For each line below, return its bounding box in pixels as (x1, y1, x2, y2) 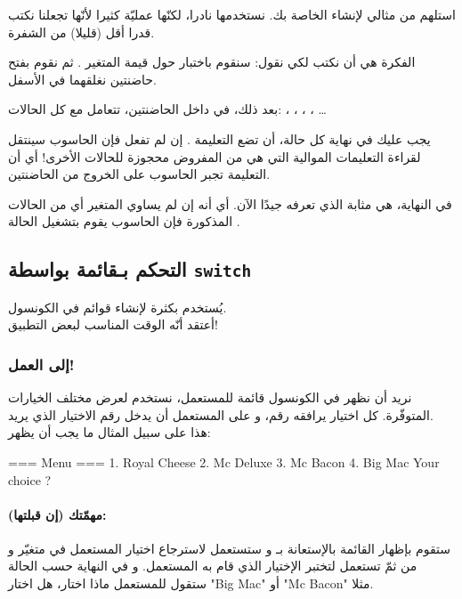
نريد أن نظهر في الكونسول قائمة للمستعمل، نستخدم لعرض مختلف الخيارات (8, 388, 412, 407)
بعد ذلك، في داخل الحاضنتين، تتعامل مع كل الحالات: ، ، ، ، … (8, 100, 327, 118)
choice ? (8, 470, 52, 489)
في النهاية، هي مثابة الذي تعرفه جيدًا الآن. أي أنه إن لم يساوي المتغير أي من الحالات (8, 194, 452, 213)
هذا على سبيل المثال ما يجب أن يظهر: (8, 423, 211, 441)
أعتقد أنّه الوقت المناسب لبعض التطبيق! (8, 315, 218, 334)
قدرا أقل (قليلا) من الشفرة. (8, 22, 155, 41)
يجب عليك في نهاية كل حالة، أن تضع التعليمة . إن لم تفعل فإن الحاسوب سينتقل (8, 129, 431, 148)
